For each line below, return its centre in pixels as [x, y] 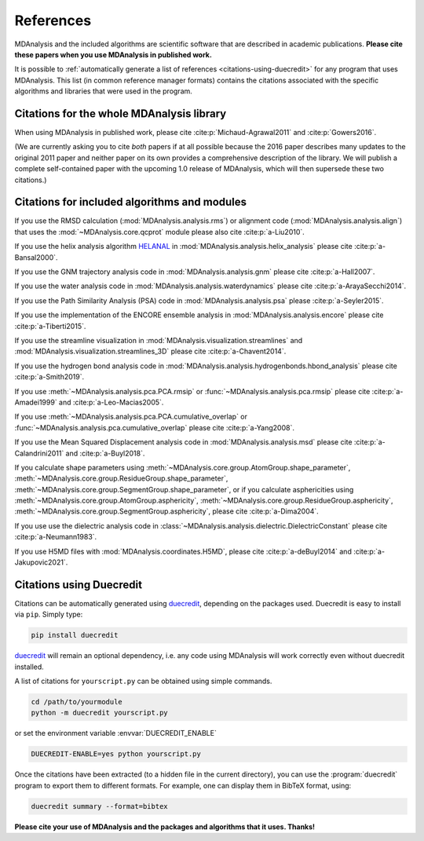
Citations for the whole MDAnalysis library [121, 113]
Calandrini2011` [39, 453]
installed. [29, 667]
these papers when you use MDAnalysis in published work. [113, 54]
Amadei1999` [36, 402]
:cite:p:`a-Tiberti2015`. [50, 326]
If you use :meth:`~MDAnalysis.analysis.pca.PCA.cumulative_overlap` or [131, 417]
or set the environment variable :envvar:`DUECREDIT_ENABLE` [116, 733]
